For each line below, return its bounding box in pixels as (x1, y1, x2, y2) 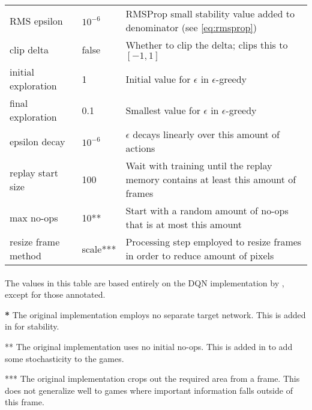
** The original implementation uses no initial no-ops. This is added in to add (5, 340, 293, 352)
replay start (10, 165, 59, 179)
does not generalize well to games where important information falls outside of (5, 384, 293, 396)
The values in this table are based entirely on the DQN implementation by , (5, 276, 284, 289)
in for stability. (5, 320, 59, 333)
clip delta (10, 43, 49, 56)
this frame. (5, 396, 44, 408)
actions (125, 141, 155, 155)
